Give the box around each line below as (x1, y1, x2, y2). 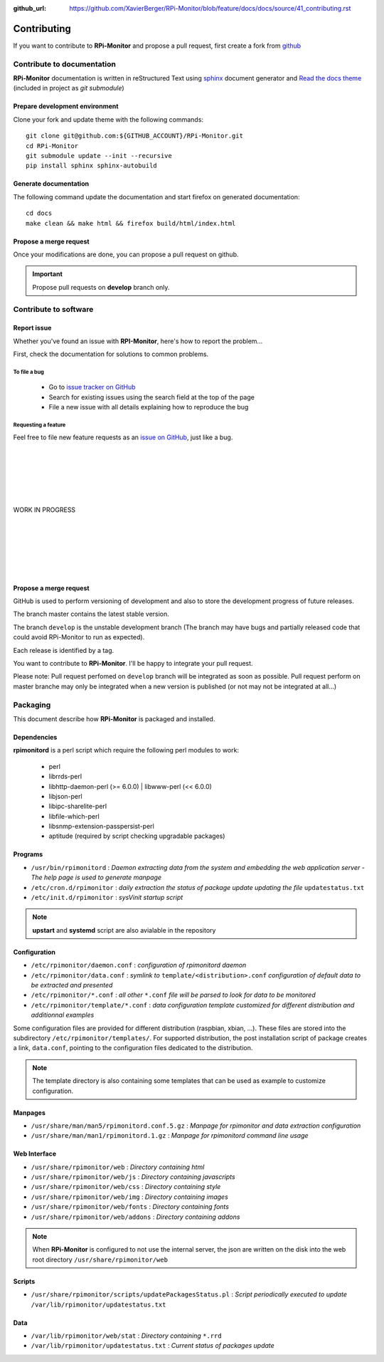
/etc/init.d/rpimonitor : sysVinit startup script (31, 894, 183, 902)
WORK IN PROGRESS (13, 505, 76, 514)
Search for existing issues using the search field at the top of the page (48, 392, 255, 402)
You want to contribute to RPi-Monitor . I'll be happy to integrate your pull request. (13, 659, 253, 668)
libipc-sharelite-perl (48, 802, 107, 811)
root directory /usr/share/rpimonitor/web (32, 1255, 169, 1264)
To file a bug (13, 368, 44, 375)
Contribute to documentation (13, 59, 117, 69)
